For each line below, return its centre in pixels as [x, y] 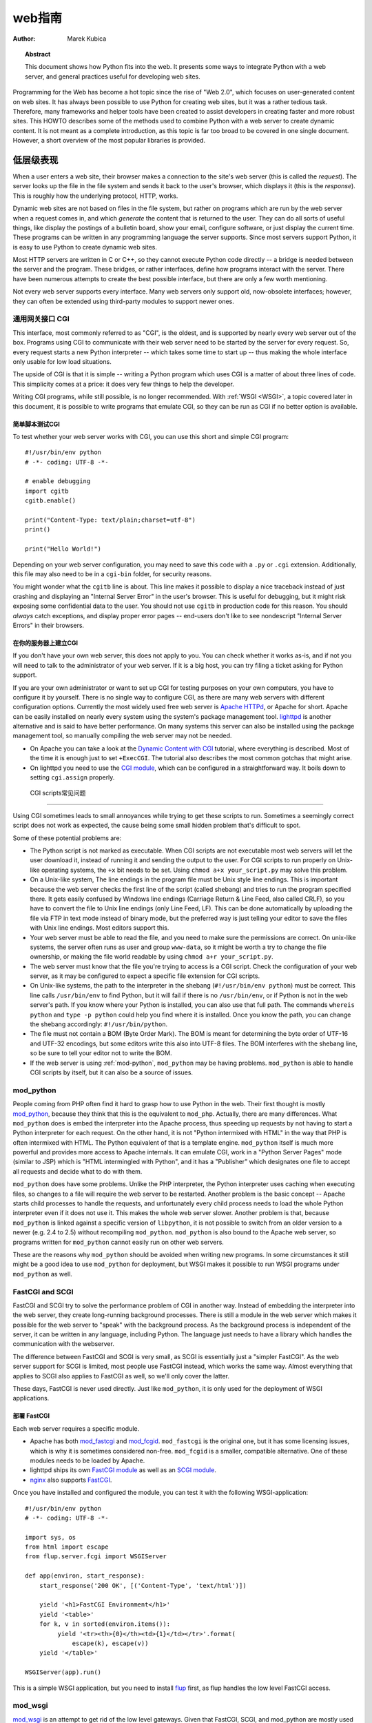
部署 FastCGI [31, 1416]
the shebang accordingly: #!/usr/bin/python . [99, 1024]
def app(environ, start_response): [85, 1576]
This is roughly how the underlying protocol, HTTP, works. [95, 196]
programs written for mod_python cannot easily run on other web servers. [118, 1242]
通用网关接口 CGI [41, 319]
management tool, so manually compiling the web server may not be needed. [122, 736]
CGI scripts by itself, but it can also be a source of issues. [111, 1072]
